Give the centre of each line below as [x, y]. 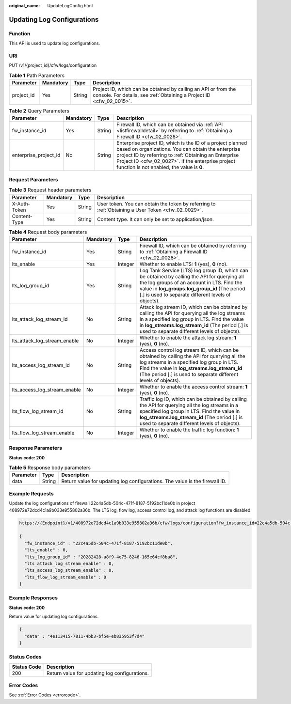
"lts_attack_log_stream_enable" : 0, [69, 563]
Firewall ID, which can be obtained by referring [193, 246]
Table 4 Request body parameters [48, 232]
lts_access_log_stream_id [41, 365]
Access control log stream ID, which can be [189, 350]
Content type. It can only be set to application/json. [156, 219]
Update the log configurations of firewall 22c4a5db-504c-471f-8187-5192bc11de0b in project [102, 503]
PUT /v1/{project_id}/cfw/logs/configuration [53, 65]
